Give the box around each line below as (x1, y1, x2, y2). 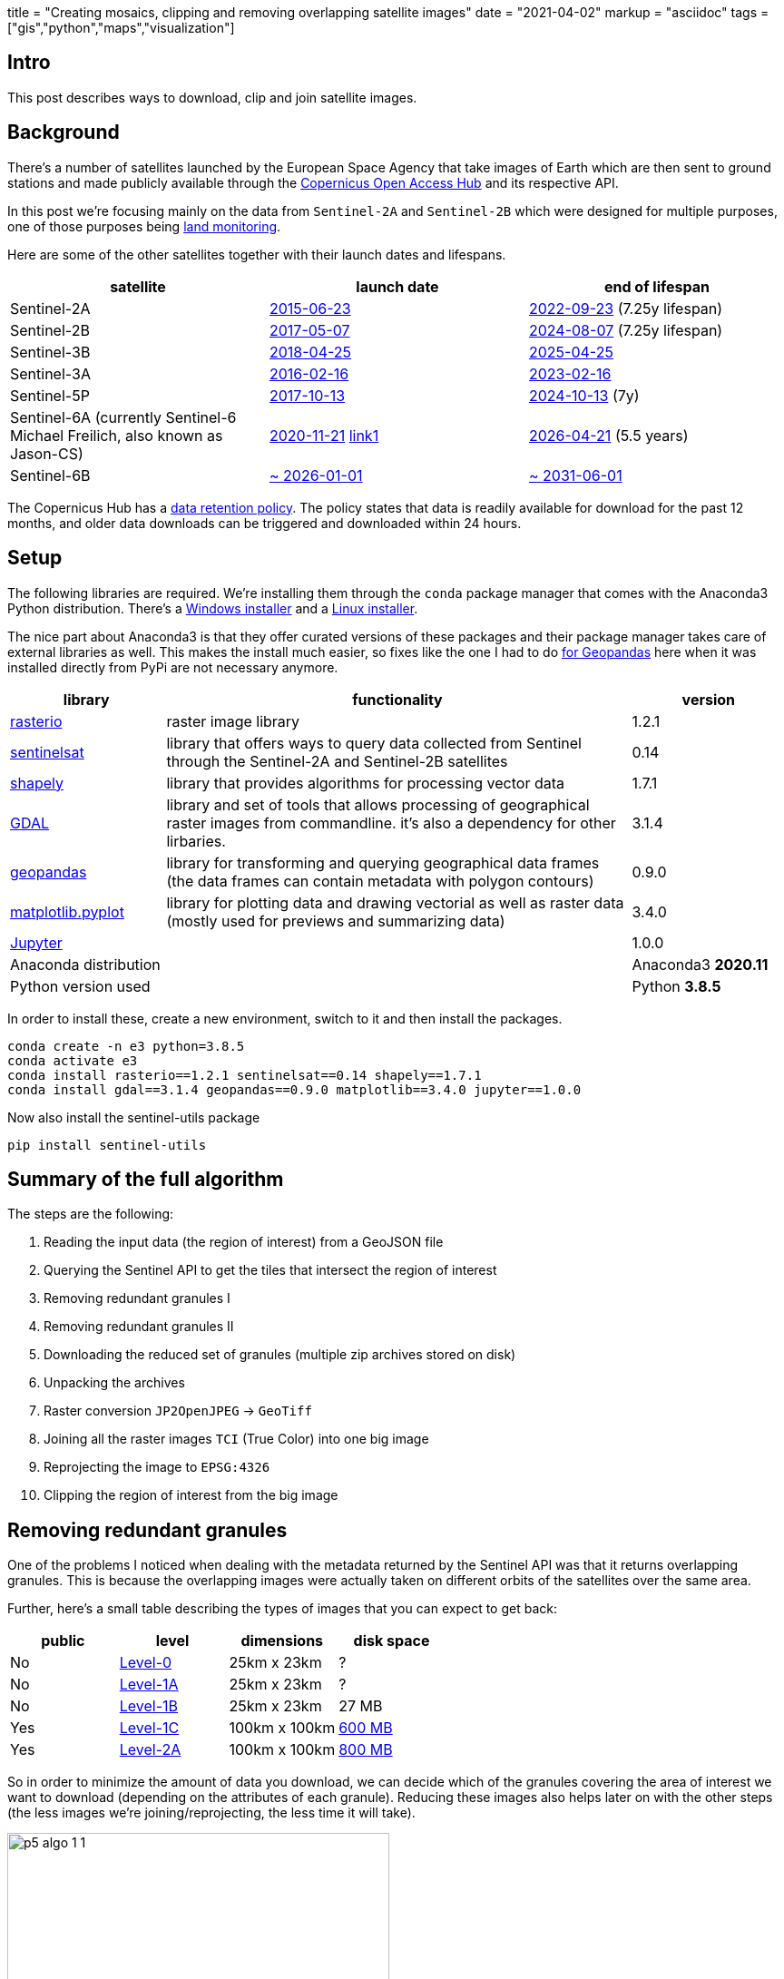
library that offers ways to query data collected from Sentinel (166, 733, 582, 752)
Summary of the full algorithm (7, 1167, 284, 1190)
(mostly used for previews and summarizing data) (166, 911, 505, 930)
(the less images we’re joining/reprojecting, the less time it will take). (7, 1805, 416, 1821)
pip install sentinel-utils (7, 1137, 207, 1152)
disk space (353, 1631, 430, 1651)
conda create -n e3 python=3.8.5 (7, 1038, 245, 1053)
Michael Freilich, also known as (10, 426, 223, 445)
